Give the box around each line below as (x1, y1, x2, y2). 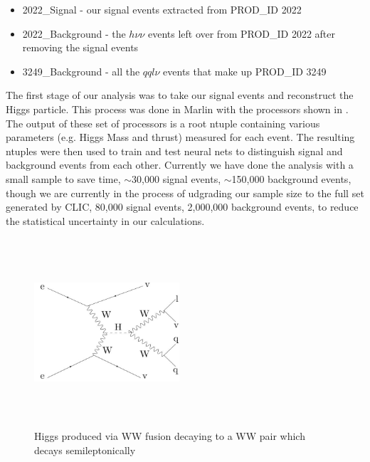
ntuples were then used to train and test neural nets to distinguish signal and (6, 143, 343, 158)
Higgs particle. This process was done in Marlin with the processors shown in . (6, 101, 349, 116)
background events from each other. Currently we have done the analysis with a (6, 157, 354, 172)
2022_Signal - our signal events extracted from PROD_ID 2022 (22, 2, 302, 16)
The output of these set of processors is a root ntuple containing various (6, 115, 320, 130)
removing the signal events (22, 40, 139, 55)
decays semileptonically (34, 443, 136, 458)
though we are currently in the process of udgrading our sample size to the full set (6, 185, 364, 200)
